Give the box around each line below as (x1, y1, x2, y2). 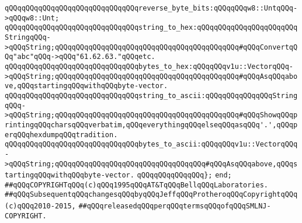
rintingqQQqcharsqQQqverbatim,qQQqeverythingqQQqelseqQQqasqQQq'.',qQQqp (5, 120, 298, 129)
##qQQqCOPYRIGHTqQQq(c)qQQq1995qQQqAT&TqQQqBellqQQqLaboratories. (5, 180, 269, 189)
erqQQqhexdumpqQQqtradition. (5, 130, 118, 139)
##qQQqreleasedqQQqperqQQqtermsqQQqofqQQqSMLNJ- (78, 202, 271, 211)
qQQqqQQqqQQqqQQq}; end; (137, 171, 232, 180)
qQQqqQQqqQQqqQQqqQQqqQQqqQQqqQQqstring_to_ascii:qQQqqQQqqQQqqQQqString (5, 91, 298, 100)
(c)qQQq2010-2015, (5, 202, 76, 211)
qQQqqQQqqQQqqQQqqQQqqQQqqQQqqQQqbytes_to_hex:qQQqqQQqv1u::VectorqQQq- (5, 62, 293, 71)
